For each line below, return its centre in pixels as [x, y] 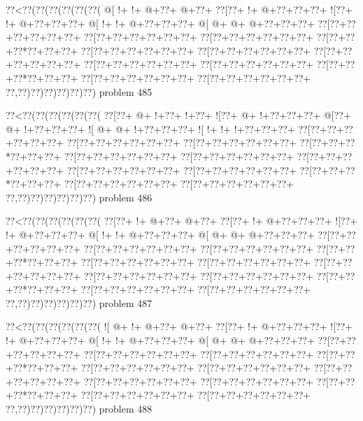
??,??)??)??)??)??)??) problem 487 [79, 302]
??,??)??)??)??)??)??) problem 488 [79, 409]
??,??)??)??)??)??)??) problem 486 [79, 197]
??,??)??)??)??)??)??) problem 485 [79, 91]
